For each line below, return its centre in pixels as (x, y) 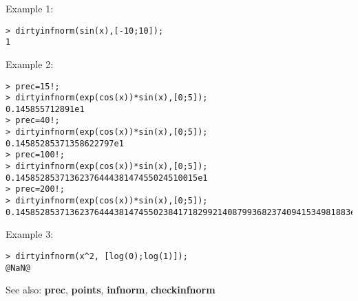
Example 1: (30, 8)
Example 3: (30, 234)
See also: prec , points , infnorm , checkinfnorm (110, 290)
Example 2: (30, 64)
